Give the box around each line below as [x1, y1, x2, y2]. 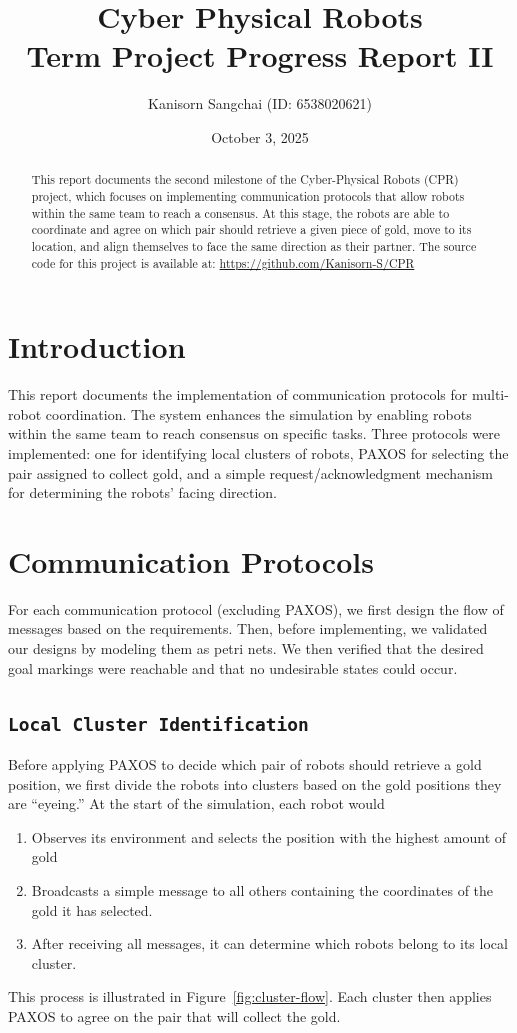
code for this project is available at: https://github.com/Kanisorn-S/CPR [31, 254, 415, 271]
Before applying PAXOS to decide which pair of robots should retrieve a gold [8, 754, 482, 775]
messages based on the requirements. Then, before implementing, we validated [8, 618, 488, 639]
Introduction [8, 326, 186, 367]
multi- [471, 384, 509, 405]
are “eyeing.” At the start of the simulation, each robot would [8, 793, 385, 814]
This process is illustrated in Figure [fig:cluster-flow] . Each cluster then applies [8, 986, 492, 1007]
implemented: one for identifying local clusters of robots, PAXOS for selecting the [8, 442, 509, 463]
